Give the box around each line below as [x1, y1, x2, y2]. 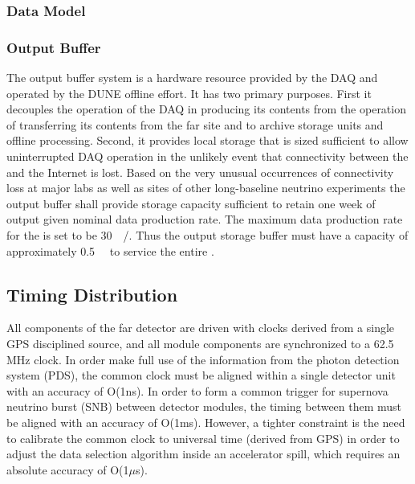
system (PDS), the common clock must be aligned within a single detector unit [6, 367, 396, 384]
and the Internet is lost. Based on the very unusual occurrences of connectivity [6, 163, 394, 180]
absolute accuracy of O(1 [6, 461, 129, 478]
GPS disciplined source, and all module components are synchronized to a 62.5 [6, 334, 394, 351]
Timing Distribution [6, 281, 178, 306]
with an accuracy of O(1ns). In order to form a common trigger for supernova [6, 382, 389, 399]
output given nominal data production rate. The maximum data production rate [6, 211, 403, 228]
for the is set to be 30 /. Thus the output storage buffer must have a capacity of [6, 227, 409, 243]
